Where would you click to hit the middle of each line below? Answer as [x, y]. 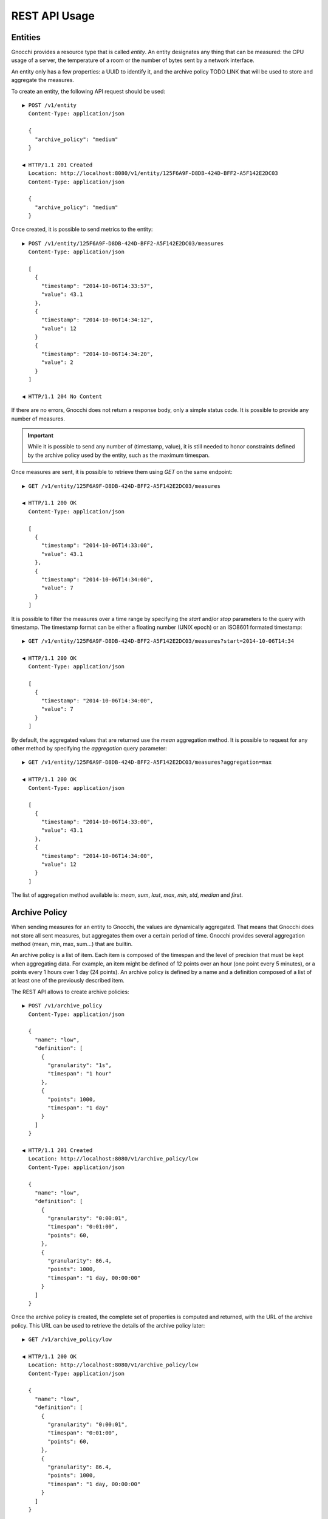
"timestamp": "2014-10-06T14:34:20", [97, 354]
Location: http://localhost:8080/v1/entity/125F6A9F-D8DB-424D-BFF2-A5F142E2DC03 [153, 173]
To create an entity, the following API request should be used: [88, 91]
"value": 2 [57, 362]
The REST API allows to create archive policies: [70, 992]
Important [41, 436]
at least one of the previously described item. [68, 981]
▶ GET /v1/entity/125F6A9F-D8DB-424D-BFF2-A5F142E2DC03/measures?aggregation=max [147, 762]
